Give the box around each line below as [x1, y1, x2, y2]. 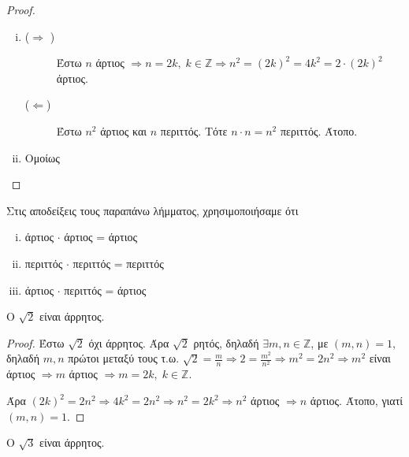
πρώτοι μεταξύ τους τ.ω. [68, 350, 180, 366]
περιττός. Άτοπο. [280, 122, 358, 139]
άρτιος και [100, 122, 147, 139]
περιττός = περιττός [73, 255, 164, 271]
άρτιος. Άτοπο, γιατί [310, 392, 403, 409]
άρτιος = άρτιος [64, 228, 138, 245]
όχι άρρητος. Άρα [88, 334, 169, 351]
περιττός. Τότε [160, 122, 228, 139]
